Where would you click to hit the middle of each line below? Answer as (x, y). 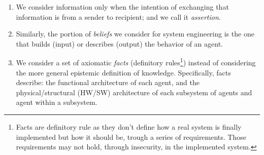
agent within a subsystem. (57, 102)
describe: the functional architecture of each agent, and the (108, 82)
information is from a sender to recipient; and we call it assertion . (118, 16)
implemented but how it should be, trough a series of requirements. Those (131, 137)
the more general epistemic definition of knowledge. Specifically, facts (123, 72)
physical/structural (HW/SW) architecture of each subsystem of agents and (134, 92)
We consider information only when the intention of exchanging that (122, 7)
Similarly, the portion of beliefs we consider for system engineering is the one (135, 34)
